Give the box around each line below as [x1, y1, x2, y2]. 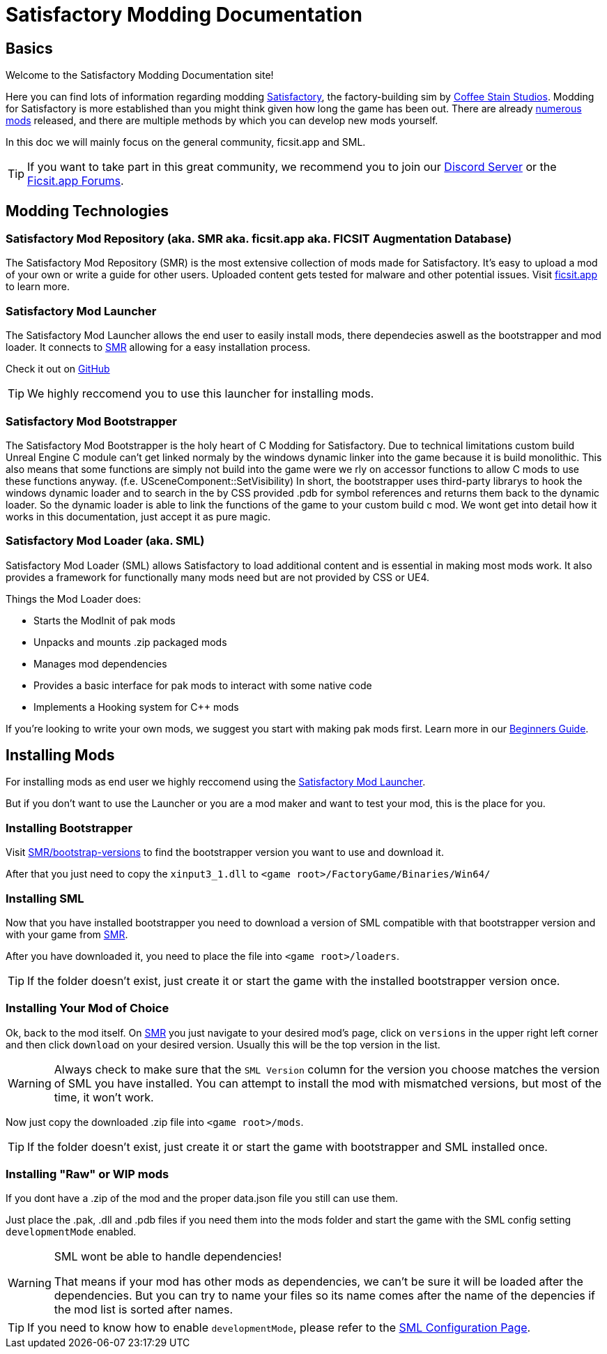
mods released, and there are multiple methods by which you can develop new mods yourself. [6, 114, 438, 127]
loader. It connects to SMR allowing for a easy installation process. [6, 341, 311, 354]
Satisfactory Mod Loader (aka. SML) [6, 534, 205, 548]
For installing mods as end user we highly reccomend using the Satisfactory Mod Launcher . [6, 776, 426, 788]
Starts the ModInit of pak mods [33, 614, 176, 626]
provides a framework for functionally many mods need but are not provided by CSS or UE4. [6, 571, 430, 583]
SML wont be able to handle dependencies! [54, 1249, 282, 1264]
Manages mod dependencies [33, 657, 167, 670]
